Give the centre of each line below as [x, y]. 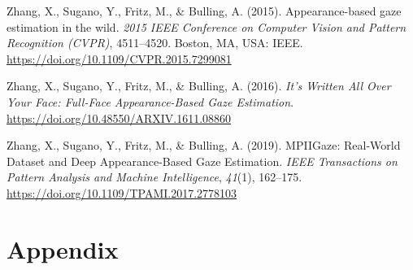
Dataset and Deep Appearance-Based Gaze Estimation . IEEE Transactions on [202, 161]
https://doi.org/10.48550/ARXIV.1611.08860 [119, 118]
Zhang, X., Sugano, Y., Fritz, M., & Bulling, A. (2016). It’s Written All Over [199, 86]
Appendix [63, 248]
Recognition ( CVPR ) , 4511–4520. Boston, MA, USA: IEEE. [155, 43]
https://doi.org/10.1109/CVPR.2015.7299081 [119, 58]
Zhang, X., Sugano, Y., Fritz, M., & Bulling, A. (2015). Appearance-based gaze [204, 11]
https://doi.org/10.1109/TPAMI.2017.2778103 [122, 192]
